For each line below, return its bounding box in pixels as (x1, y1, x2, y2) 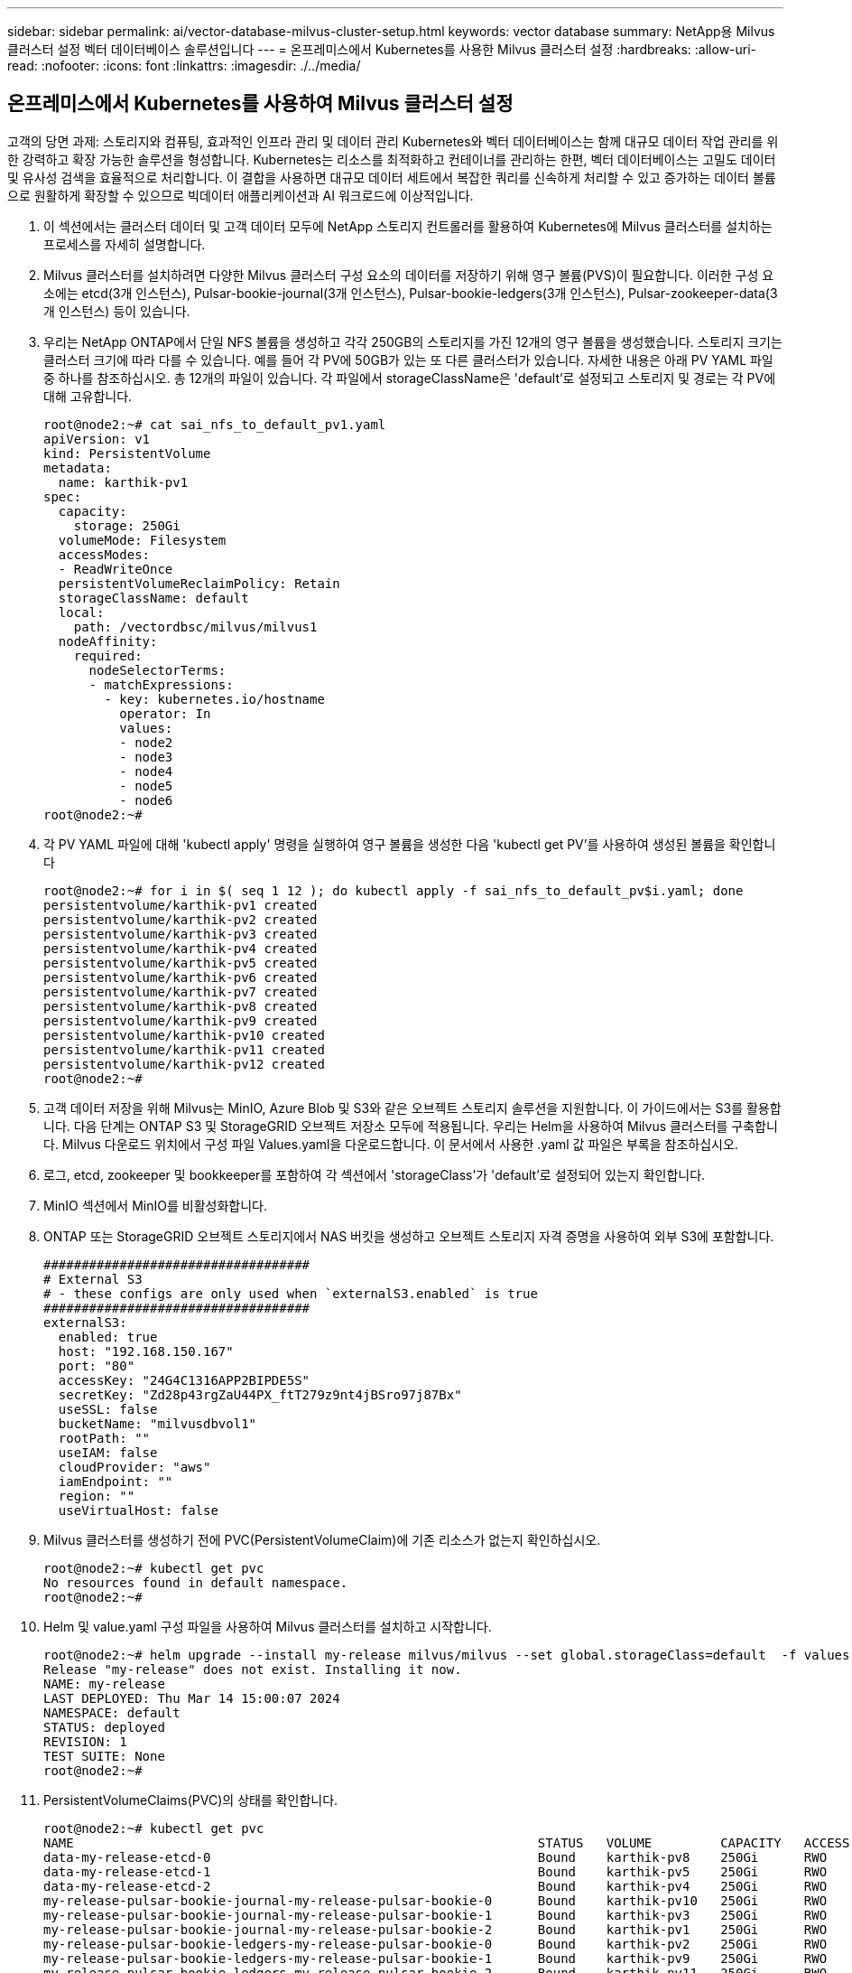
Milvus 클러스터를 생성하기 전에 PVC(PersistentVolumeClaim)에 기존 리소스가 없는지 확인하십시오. (43, 1531, 601, 1548)
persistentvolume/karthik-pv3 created (43, 926, 318, 941)
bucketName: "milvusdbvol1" (58, 1416, 257, 1431)
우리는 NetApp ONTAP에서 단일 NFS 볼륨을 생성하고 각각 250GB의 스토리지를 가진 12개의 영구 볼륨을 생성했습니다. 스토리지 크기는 (43, 333, 783, 350)
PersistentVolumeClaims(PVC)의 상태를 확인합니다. (43, 1791, 338, 1808)
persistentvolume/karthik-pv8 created (43, 998, 318, 1014)
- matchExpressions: (88, 677, 234, 692)
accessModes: (58, 547, 151, 562)
